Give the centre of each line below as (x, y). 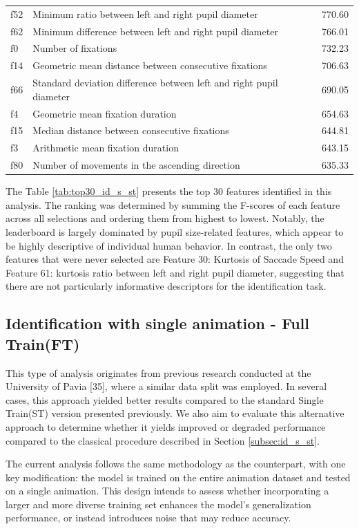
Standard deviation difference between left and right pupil (155, 83)
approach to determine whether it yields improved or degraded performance (166, 426)
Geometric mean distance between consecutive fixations (150, 65)
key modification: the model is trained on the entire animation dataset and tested (178, 477)
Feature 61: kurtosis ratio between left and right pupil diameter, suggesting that (175, 272)
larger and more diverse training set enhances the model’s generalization (158, 504)
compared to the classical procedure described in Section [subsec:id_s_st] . (163, 440)
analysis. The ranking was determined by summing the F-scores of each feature (173, 204)
